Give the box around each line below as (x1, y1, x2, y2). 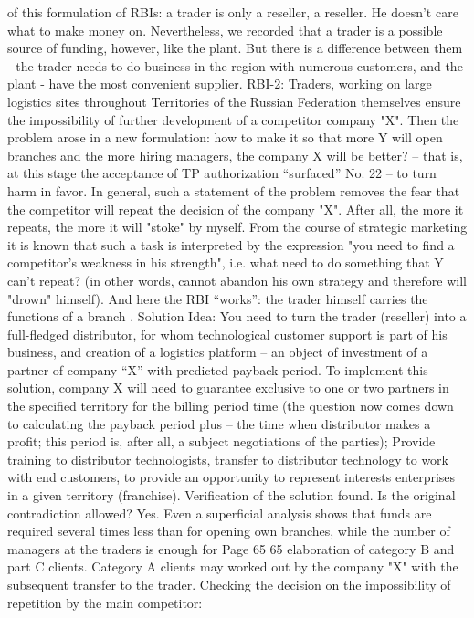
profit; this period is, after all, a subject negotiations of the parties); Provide (7, 432, 436, 451)
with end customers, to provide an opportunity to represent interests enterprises (7, 467, 456, 487)
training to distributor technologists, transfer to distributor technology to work (7, 449, 448, 468)
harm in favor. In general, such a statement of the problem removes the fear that (7, 181, 460, 200)
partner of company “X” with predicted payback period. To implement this (7, 360, 428, 379)
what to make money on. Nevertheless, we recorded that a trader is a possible (7, 20, 443, 39)
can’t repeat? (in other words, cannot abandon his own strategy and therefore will (7, 270, 467, 289)
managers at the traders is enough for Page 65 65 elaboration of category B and (7, 539, 455, 558)
